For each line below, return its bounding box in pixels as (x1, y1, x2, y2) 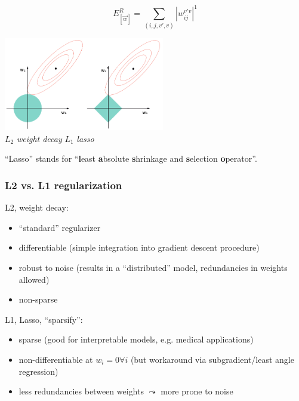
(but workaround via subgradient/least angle (130, 353, 294, 365)
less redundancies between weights (19, 385, 144, 397)
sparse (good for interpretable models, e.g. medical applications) (19, 333, 254, 346)
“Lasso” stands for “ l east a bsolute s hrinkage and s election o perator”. (5, 152, 257, 165)
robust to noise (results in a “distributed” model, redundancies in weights (19, 261, 288, 274)
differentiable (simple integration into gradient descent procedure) (19, 241, 260, 254)
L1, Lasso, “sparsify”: (5, 313, 83, 325)
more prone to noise (161, 385, 233, 397)
